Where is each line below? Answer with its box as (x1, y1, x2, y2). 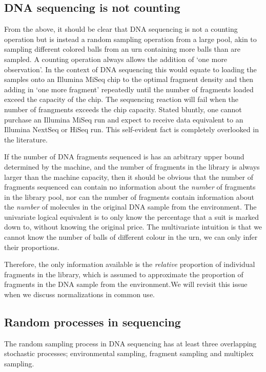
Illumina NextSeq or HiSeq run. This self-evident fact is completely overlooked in (4, 124, 259, 135)
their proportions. (4, 241, 59, 252)
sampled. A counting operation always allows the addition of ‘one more (4, 53, 228, 64)
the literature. (4, 134, 48, 144)
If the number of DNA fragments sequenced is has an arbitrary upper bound (4, 151, 244, 162)
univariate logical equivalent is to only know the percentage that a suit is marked (4, 211, 259, 222)
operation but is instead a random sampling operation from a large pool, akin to (4, 33, 257, 44)
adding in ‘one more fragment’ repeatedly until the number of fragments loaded (4, 84, 254, 94)
